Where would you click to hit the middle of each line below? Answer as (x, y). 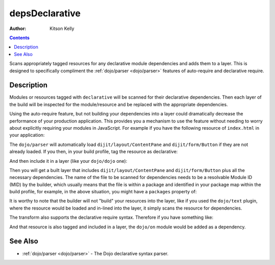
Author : (18, 28)
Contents (20, 38)
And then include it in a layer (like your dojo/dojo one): (68, 161)
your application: (27, 135)
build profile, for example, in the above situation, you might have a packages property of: (103, 192)
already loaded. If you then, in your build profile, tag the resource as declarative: (94, 152)
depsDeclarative (45, 13)
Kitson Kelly (62, 28)
